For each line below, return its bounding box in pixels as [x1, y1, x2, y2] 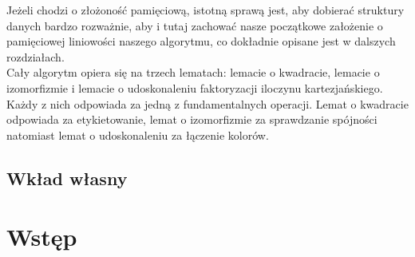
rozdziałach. [6, 48, 65, 65]
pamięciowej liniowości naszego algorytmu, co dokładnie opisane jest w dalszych [6, 33, 396, 49]
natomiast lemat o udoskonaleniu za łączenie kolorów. [6, 126, 269, 143]
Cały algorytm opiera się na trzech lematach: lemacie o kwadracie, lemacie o [6, 64, 380, 81]
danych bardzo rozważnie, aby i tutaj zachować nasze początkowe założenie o [6, 17, 383, 34]
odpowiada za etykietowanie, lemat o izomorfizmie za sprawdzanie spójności [6, 111, 377, 128]
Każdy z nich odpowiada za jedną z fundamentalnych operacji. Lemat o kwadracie [6, 95, 409, 112]
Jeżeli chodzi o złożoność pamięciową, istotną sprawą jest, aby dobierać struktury [6, 2, 405, 18]
